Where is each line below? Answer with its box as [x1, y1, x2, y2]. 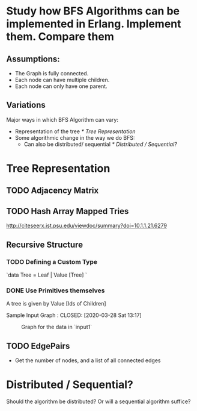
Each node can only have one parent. [14, 83, 108, 90]
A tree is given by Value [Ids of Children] [6, 300, 106, 307]
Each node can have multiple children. [14, 77, 110, 83]
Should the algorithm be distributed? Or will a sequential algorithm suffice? [6, 398, 191, 405]
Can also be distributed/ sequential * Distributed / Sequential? [23, 140, 177, 148]
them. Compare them [6, 30, 114, 43]
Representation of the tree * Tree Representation [14, 128, 136, 135]
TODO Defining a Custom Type [6, 257, 98, 266]
